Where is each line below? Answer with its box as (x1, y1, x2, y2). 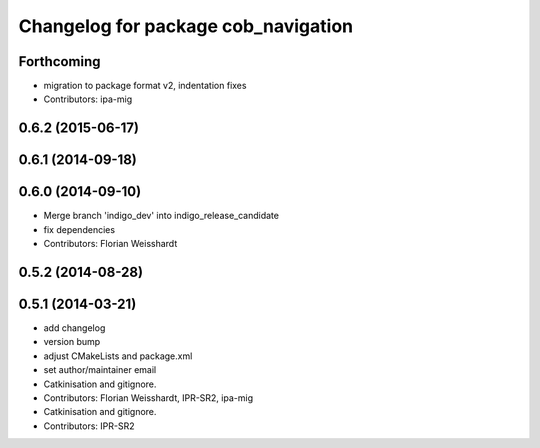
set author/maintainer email (43, 364, 157, 376)
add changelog (43, 322, 106, 334)
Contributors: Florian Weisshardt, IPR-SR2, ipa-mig (43, 392, 254, 404)
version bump (43, 336, 101, 348)
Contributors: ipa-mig (43, 93, 133, 105)
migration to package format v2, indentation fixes (43, 80, 247, 92)
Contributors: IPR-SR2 (43, 420, 135, 432)
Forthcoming (18, 53, 101, 70)
